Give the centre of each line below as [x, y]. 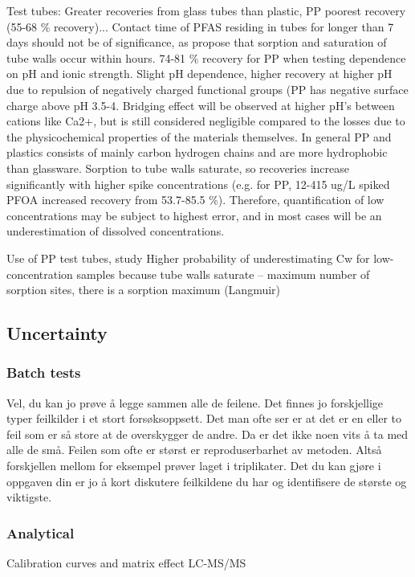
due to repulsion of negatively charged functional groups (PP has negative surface [207, 89]
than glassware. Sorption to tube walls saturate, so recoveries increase [178, 168]
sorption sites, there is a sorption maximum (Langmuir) [144, 290]
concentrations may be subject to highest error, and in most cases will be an [194, 215]
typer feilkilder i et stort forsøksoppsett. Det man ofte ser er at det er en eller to [204, 418]
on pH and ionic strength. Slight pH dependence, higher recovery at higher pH [199, 74]
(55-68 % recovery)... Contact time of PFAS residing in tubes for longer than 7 [200, 26]
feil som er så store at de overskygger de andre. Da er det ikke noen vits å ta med [207, 434]
